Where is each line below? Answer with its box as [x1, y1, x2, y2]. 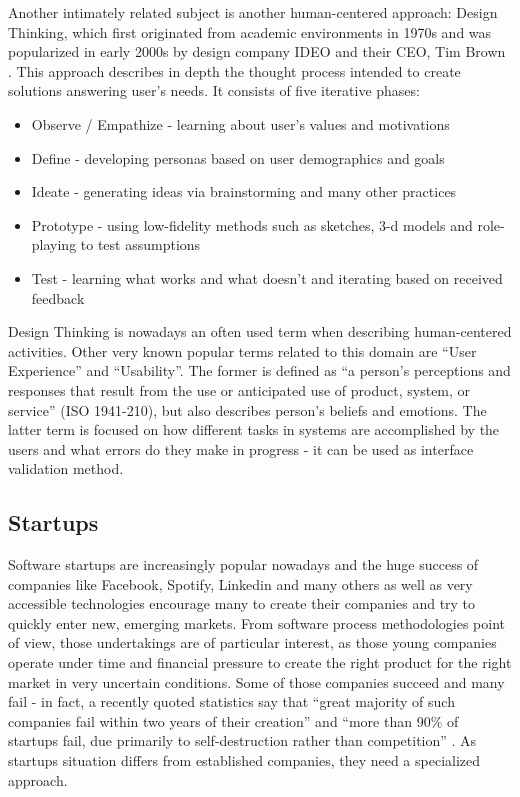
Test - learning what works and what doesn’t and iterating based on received [31, 267, 503, 288]
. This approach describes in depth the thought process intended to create [8, 60, 461, 81]
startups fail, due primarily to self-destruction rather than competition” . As [8, 730, 477, 751]
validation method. [8, 458, 124, 479]
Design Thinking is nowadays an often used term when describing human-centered [8, 321, 512, 342]
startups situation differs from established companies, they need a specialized [8, 750, 481, 771]
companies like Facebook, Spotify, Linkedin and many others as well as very [8, 573, 473, 594]
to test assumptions [80, 234, 201, 255]
